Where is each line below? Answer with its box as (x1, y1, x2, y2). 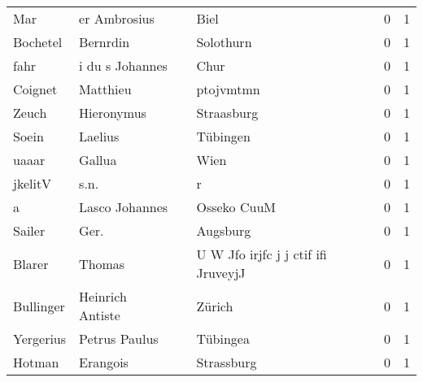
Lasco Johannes (79, 198, 168, 216)
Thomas (79, 254, 125, 273)
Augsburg (196, 221, 251, 240)
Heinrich (79, 287, 127, 306)
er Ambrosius (79, 9, 155, 28)
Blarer (13, 254, 49, 273)
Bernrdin (79, 33, 130, 51)
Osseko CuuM (196, 198, 276, 216)
